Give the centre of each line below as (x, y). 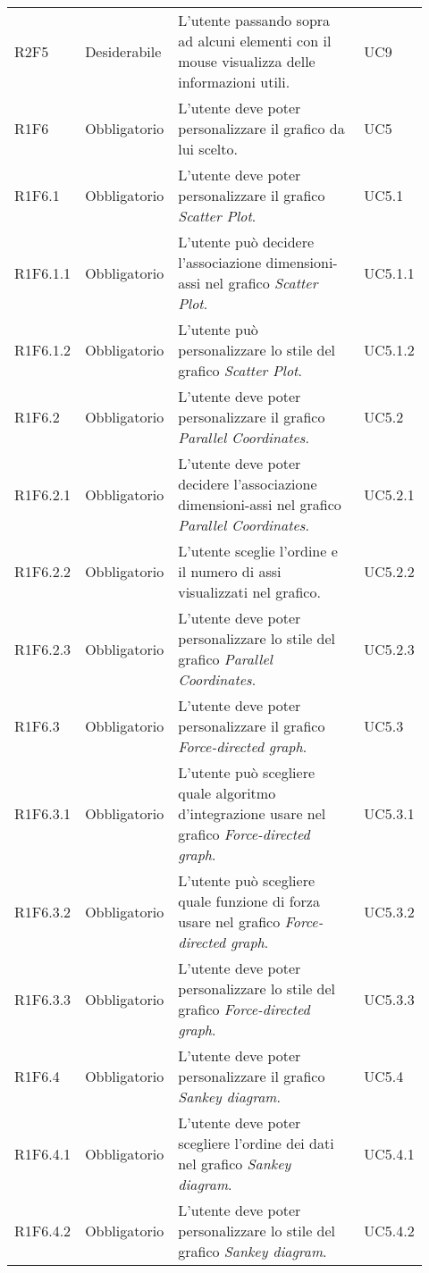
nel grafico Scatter (261, 283)
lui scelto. (208, 149)
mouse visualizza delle (247, 61)
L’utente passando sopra (254, 20)
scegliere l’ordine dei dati (256, 1143)
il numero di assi (230, 571)
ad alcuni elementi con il (255, 41)
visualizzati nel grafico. (249, 592)
